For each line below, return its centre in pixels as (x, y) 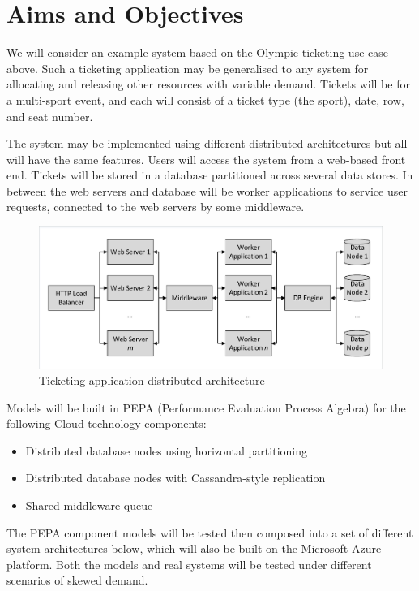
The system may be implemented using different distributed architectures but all (207, 143)
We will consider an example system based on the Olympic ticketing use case (197, 52)
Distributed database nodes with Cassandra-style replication (175, 478)
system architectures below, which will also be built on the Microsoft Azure (194, 548)
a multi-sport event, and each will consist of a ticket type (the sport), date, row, (205, 99)
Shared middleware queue (89, 505)
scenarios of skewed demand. (77, 580)
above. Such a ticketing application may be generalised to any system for (188, 68)
